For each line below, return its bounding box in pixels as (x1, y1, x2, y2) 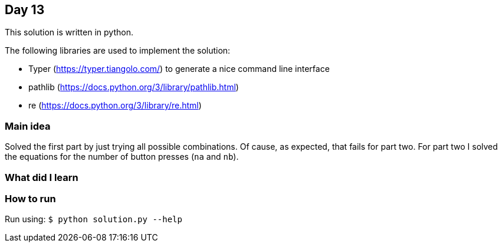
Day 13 (5, 2, 45, 17)
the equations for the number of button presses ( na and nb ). (5, 152, 239, 162)
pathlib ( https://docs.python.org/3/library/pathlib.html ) (28, 82, 239, 93)
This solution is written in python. (5, 27, 133, 38)
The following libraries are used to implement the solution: (5, 45, 231, 56)
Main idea (5, 120, 51, 132)
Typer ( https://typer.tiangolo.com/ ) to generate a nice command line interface (28, 64, 330, 74)
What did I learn (5, 171, 78, 183)
